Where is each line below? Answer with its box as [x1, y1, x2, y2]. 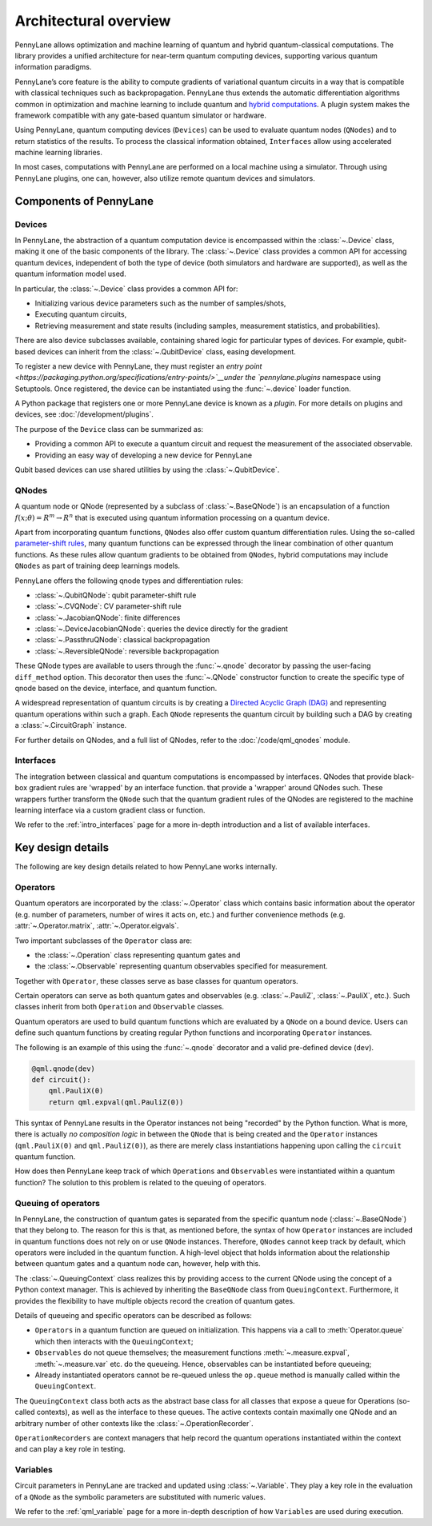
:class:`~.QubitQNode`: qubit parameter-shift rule [34, 590, 197, 600]
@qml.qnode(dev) [31, 1064, 96, 1073]
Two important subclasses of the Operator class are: [14, 936, 192, 945]
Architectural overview [14, 12, 171, 30]
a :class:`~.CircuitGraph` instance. [14, 721, 127, 730]
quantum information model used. [14, 269, 127, 279]
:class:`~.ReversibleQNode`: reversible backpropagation [34, 646, 220, 656]
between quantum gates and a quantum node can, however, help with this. [14, 1259, 262, 1268]
